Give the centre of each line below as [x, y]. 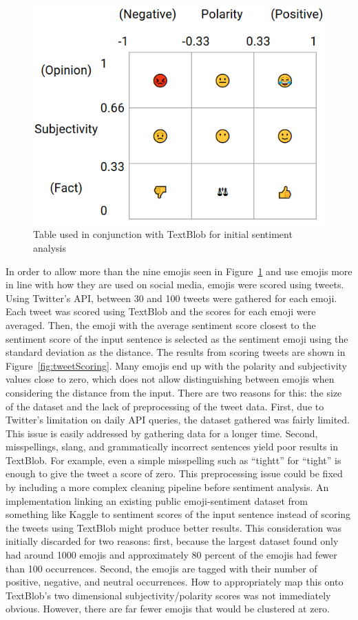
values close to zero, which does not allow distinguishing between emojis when [170, 379]
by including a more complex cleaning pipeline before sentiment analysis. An [167, 487]
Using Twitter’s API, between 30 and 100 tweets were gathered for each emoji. [171, 298]
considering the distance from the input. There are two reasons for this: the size [174, 392]
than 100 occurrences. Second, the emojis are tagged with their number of [161, 568]
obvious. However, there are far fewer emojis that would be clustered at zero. [168, 609]
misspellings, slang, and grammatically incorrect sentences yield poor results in [172, 447]
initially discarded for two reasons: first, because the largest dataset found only [172, 541]
